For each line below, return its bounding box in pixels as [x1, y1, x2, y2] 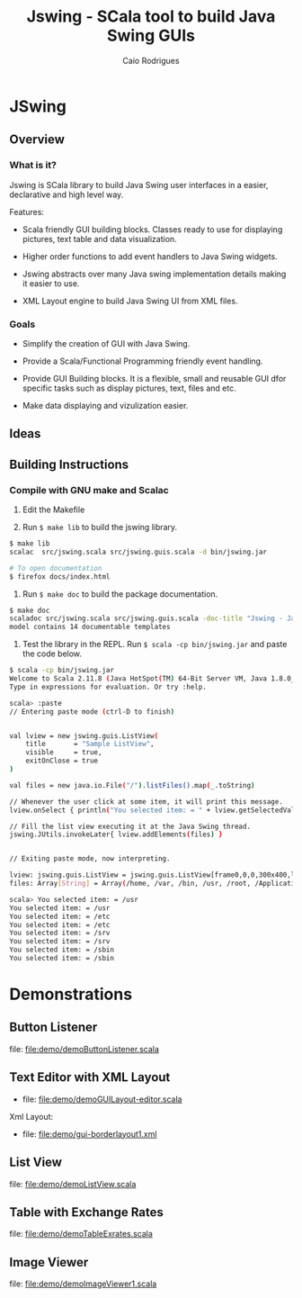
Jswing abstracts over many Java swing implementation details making [22, 268, 287, 279]
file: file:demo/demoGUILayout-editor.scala [22, 1094, 182, 1104]
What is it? [9, 159, 57, 172]
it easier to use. [22, 277, 80, 289]
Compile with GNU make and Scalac [9, 483, 169, 496]
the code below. [22, 648, 83, 659]
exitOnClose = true [25, 756, 99, 766]
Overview [9, 132, 66, 148]
